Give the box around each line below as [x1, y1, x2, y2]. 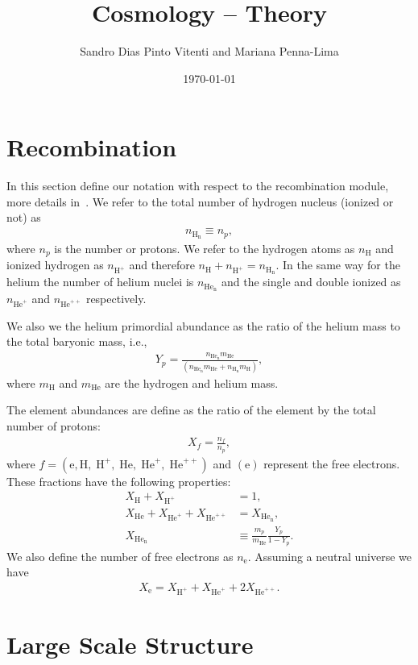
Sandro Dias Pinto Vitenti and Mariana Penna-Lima [80, 43, 339, 60]
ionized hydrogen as [6, 256, 104, 273]
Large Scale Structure [6, 627, 254, 660]
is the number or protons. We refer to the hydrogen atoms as [54, 239, 355, 256]
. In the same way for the [275, 256, 400, 273]
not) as [6, 209, 41, 226]
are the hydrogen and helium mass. [105, 374, 279, 391]
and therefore [129, 256, 195, 273]
